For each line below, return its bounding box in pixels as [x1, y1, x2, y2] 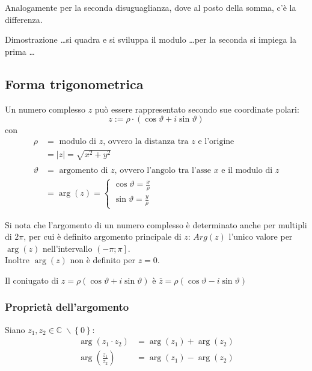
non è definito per [70, 254, 135, 266]
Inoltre [5, 254, 29, 266]
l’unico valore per [228, 230, 293, 243]
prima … [5, 45, 35, 57]
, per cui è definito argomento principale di [23, 230, 182, 243]
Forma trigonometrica [5, 74, 144, 93]
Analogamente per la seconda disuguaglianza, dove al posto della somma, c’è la [5, 1, 296, 13]
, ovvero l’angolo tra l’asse [114, 166, 212, 175]
